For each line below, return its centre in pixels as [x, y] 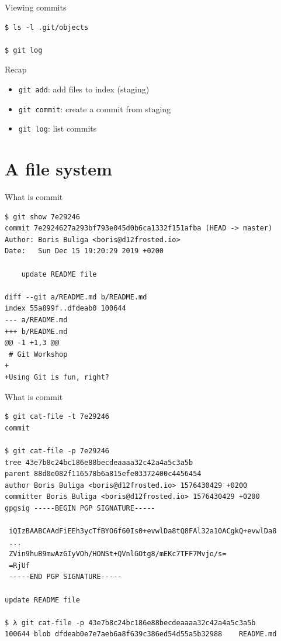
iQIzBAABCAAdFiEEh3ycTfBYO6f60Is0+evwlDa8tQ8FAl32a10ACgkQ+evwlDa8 [143, 531]
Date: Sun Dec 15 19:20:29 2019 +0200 [84, 251]
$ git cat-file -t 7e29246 [57, 417]
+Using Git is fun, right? [57, 377]
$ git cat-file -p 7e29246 [57, 451]
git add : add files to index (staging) [84, 89]
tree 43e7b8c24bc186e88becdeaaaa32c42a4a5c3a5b [99, 462]
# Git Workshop [38, 354]
